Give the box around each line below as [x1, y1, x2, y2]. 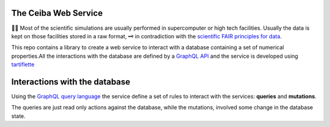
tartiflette [11, 61, 35, 68]
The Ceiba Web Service [11, 8, 103, 18]
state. [11, 112, 26, 120]
